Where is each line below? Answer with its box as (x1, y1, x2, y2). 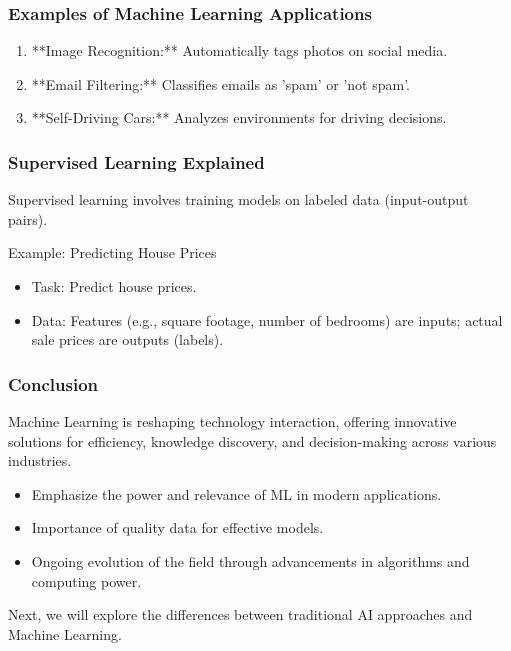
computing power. (31, 570, 142, 591)
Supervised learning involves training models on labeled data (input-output (8, 189, 469, 210)
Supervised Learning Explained (8, 149, 265, 174)
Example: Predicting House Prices (8, 242, 217, 263)
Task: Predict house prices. (31, 276, 197, 296)
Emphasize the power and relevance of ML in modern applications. (31, 483, 442, 504)
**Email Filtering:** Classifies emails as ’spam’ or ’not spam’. (31, 73, 411, 94)
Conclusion (8, 371, 98, 396)
